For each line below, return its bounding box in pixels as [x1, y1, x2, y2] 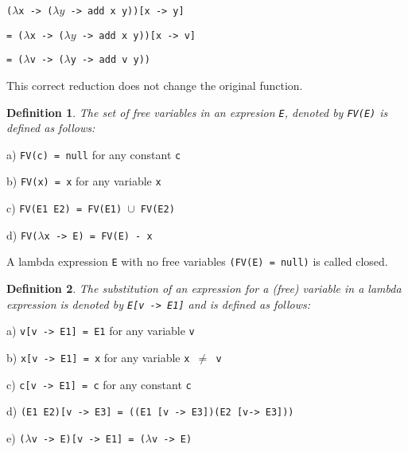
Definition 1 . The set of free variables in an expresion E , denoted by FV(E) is [6, 103, 388, 120]
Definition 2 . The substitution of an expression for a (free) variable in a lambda [6, 280, 402, 297]
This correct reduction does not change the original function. [6, 76, 303, 93]
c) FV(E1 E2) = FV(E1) [6, 200, 122, 216]
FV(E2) [140, 204, 175, 216]
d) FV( [6, 226, 38, 243]
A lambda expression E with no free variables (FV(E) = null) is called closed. [6, 253, 388, 270]
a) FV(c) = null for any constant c [6, 146, 181, 162]
